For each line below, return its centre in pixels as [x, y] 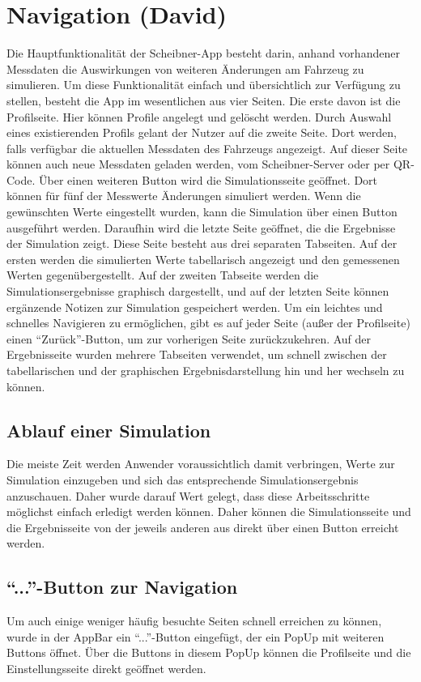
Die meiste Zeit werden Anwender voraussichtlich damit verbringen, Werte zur [201, 464]
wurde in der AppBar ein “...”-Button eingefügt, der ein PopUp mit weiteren [196, 636]
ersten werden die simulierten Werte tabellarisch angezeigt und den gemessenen [203, 259]
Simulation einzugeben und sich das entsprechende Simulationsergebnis [183, 479]
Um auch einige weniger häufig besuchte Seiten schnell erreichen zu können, [194, 621]
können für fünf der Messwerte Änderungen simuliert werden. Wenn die [184, 196]
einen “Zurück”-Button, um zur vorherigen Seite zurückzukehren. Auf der [189, 338]
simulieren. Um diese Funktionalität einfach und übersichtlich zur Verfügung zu [204, 85]
